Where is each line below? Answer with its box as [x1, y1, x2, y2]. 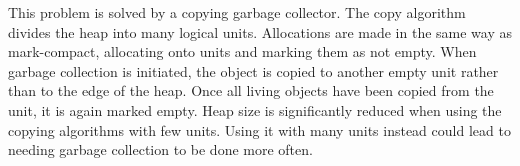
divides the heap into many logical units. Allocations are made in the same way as [8, 21, 512, 42]
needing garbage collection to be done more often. [8, 139, 313, 160]
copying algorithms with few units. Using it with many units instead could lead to [8, 119, 511, 140]
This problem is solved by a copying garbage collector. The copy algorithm [8, 2, 466, 22]
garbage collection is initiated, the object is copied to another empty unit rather [8, 60, 499, 81]
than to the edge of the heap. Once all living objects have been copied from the [8, 80, 494, 101]
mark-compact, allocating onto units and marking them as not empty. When [8, 41, 477, 62]
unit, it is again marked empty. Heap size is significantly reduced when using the [8, 99, 502, 120]
